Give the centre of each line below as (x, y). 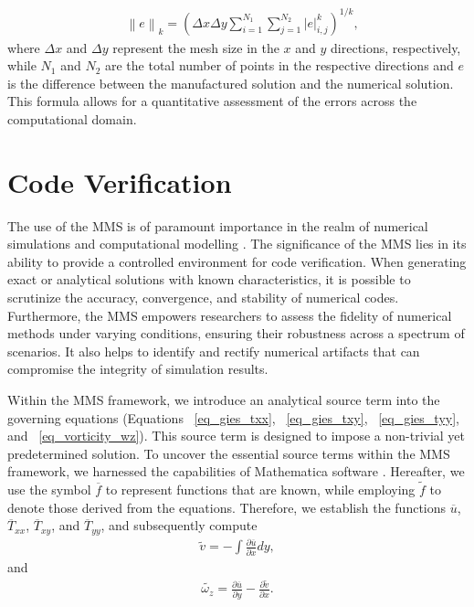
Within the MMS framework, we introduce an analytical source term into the (224, 399)
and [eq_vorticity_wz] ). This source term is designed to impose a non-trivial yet (237, 436)
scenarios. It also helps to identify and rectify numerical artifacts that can (214, 351)
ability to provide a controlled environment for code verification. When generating (237, 261)
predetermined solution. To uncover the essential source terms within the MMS (229, 453)
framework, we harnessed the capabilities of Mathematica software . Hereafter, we (236, 471)
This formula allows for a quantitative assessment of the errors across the (212, 101)
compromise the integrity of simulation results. (138, 369)
